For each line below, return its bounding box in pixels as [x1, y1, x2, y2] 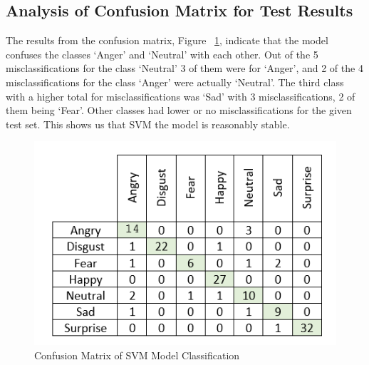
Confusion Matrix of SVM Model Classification [34, 347, 240, 362]
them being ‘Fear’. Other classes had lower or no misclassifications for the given [6, 103, 352, 118]
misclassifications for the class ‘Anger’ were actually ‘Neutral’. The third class [6, 74, 344, 89]
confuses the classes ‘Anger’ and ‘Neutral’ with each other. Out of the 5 [6, 46, 318, 61]
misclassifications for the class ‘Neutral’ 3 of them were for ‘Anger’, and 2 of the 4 [6, 61, 363, 76]
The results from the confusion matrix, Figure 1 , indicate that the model [6, 33, 328, 48]
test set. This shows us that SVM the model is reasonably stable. [6, 116, 290, 131]
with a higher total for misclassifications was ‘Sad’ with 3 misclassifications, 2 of [6, 88, 355, 103]
